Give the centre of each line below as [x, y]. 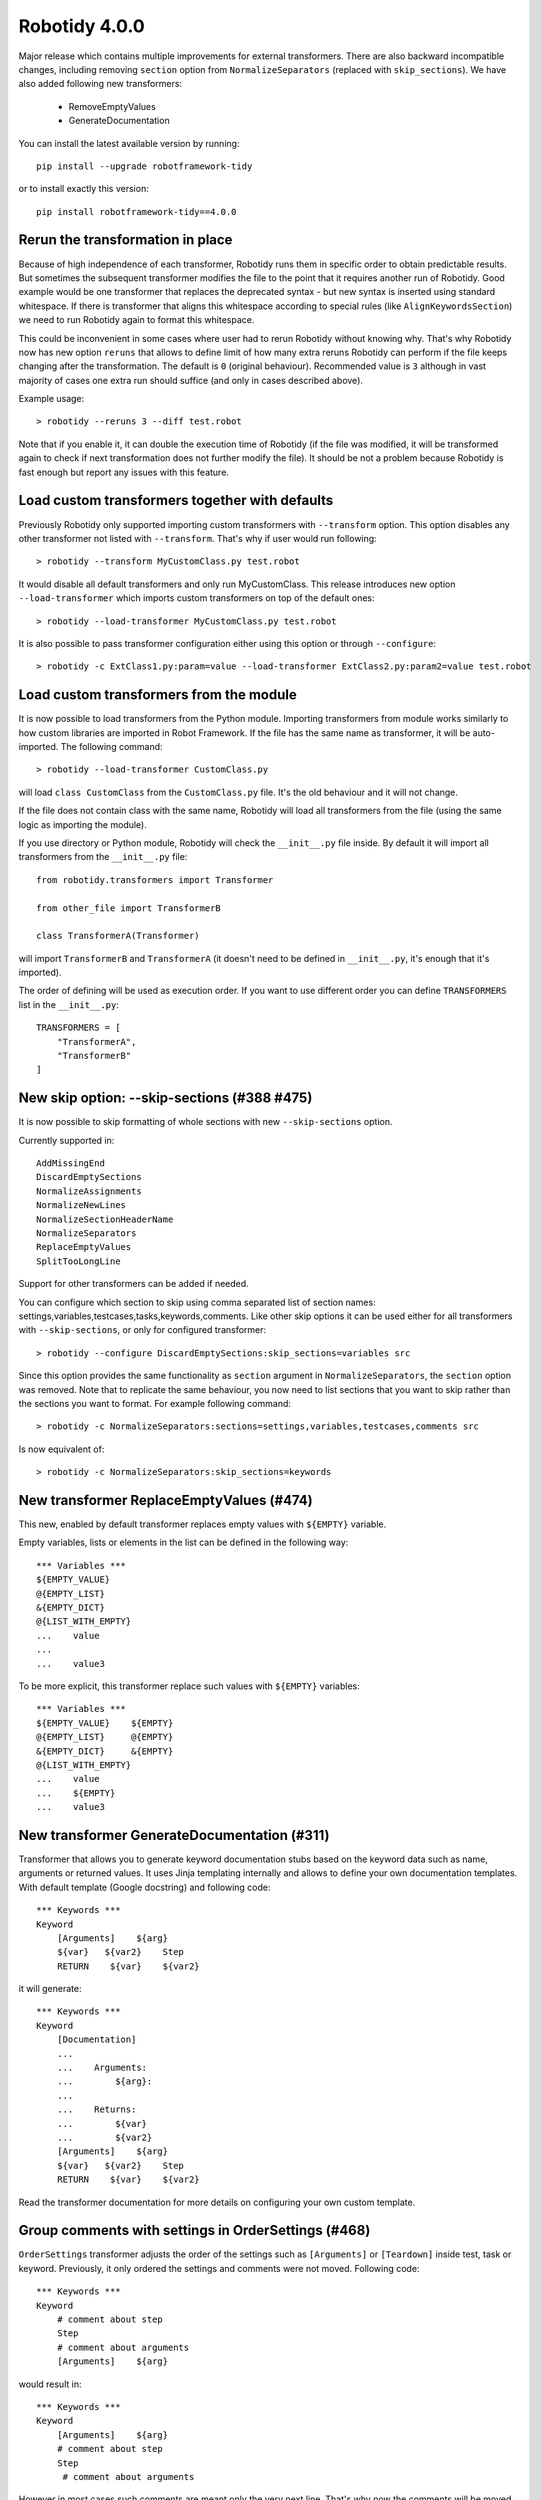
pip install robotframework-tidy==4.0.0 [136, 211]
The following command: [112, 746]
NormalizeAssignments [89, 1191]
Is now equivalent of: [61, 1449]
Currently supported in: [66, 1140]
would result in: [50, 2384]
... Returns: [96, 2109]
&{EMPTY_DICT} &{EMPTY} [105, 1751]
